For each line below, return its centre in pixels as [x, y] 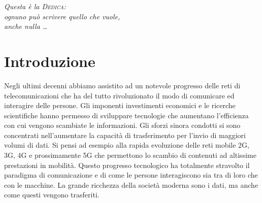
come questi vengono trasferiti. [52, 195]
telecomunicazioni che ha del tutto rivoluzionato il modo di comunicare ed [119, 95]
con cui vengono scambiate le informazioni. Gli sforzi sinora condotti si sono [122, 125]
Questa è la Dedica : [35, 6]
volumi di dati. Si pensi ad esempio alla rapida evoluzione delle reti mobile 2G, [127, 145]
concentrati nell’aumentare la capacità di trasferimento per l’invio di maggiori [125, 135]
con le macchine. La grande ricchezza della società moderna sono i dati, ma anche [131, 184]
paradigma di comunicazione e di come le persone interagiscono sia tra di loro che [131, 175]
